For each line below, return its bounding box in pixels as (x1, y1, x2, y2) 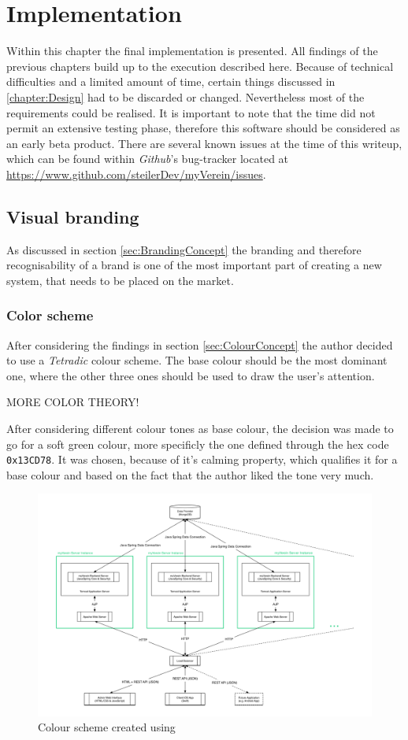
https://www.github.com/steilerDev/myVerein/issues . (6, 165, 266, 182)
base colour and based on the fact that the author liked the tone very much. (6, 466, 374, 483)
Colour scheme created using (38, 719, 176, 735)
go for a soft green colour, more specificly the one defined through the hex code (6, 435, 389, 452)
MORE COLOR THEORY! (6, 394, 139, 410)
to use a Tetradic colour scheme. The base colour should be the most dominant (6, 352, 388, 368)
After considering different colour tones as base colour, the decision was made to (6, 420, 394, 437)
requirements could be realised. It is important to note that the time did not (6, 104, 376, 120)
